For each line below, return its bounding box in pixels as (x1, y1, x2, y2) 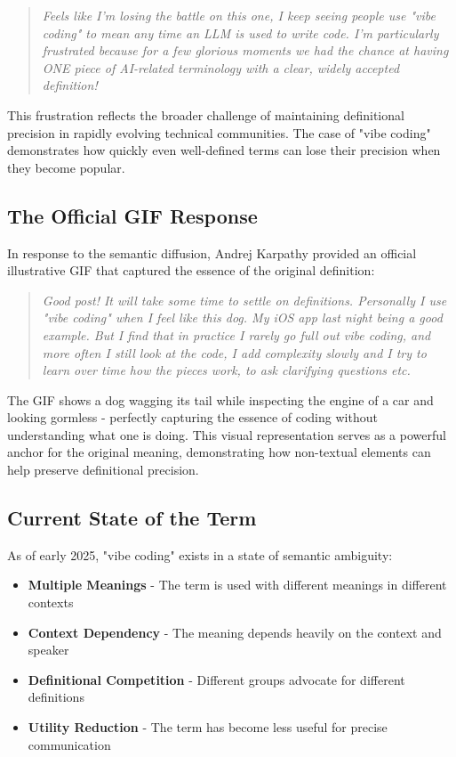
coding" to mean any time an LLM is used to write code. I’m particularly (42, 23, 439, 42)
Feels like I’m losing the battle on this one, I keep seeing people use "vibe (42, 6, 436, 24)
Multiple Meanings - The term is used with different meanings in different (28, 575, 447, 594)
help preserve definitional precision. (7, 460, 199, 479)
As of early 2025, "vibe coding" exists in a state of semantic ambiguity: (7, 545, 393, 564)
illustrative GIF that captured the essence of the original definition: (7, 261, 375, 280)
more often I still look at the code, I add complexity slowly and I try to (42, 343, 427, 362)
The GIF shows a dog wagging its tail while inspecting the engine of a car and (7, 390, 434, 409)
